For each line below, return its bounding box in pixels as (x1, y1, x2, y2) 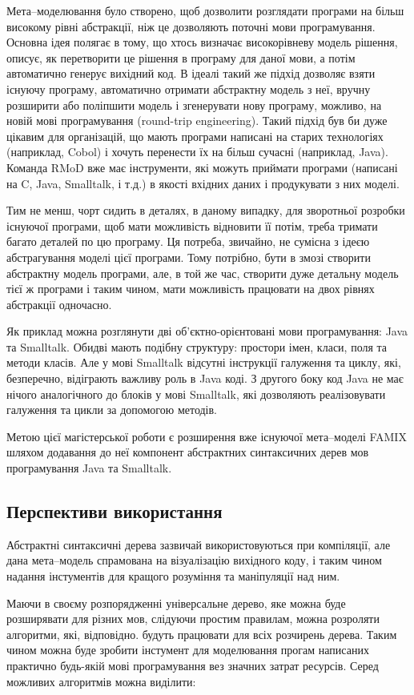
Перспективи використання (6, 499, 223, 524)
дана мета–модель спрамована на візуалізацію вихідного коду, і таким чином (6, 552, 382, 568)
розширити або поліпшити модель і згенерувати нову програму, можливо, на (6, 96, 382, 113)
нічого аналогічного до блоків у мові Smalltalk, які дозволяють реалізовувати (6, 385, 386, 402)
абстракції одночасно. (6, 295, 112, 312)
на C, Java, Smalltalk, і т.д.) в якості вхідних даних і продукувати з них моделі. (6, 175, 400, 191)
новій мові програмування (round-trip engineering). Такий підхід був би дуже (6, 112, 388, 129)
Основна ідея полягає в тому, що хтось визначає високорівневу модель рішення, (6, 34, 398, 50)
